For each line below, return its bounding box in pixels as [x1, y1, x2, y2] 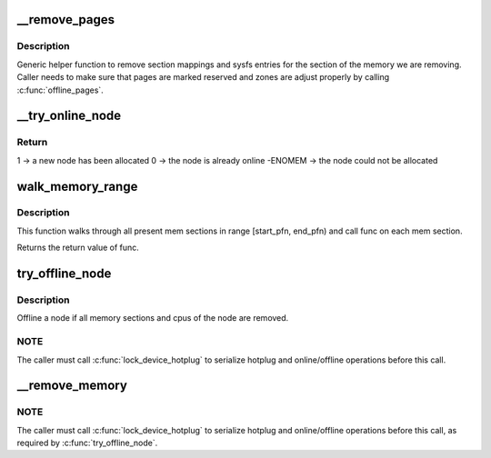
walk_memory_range [16, 178, 138, 194]
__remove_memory [16, 378, 127, 393]
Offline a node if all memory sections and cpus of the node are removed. [16, 313, 289, 324]
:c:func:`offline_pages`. [16, 85, 104, 95]
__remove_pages [16, 12, 115, 27]
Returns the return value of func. [16, 242, 140, 254]
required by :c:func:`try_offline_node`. [16, 437, 158, 449]
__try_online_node [16, 108, 122, 124]
